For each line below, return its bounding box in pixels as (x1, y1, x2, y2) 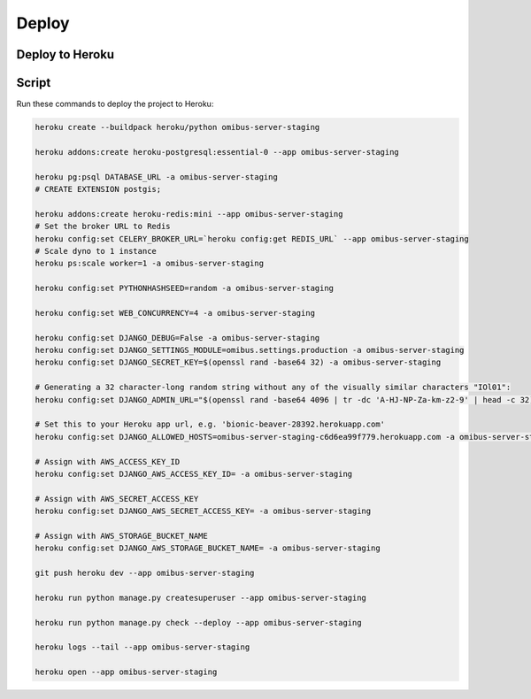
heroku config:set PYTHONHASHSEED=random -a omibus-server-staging (35, 283, 335, 294)
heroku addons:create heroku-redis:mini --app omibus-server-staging (35, 209, 343, 219)
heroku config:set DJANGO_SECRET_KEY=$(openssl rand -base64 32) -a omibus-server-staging (35, 357, 442, 367)
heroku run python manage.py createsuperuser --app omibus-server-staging (35, 593, 367, 603)
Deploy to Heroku (16, 47, 115, 62)
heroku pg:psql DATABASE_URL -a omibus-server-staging (35, 172, 278, 181)
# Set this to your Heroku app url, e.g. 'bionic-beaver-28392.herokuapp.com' (35, 419, 385, 429)
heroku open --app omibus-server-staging (35, 667, 218, 677)
